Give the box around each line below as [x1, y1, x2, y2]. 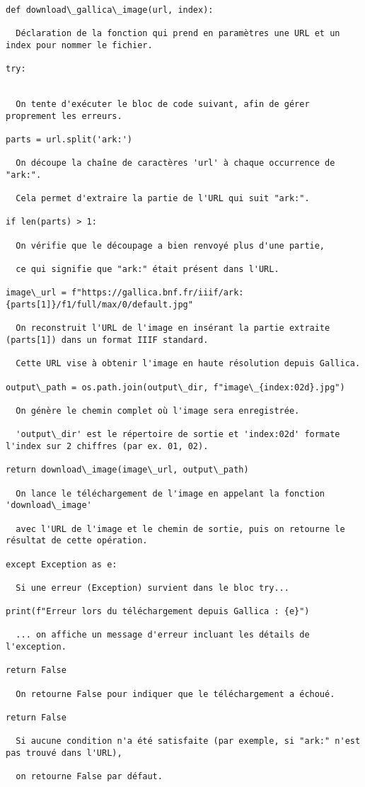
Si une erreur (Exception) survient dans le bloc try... [16, 582, 289, 593]
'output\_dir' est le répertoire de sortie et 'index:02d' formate [16, 429, 340, 440]
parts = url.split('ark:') [6, 134, 132, 145]
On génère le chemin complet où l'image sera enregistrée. [16, 405, 300, 416]
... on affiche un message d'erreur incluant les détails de [16, 630, 310, 640]
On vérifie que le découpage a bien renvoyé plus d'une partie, [16, 240, 325, 251]
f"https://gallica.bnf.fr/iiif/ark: [71, 288, 244, 298]
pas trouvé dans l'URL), [6, 748, 122, 758]
